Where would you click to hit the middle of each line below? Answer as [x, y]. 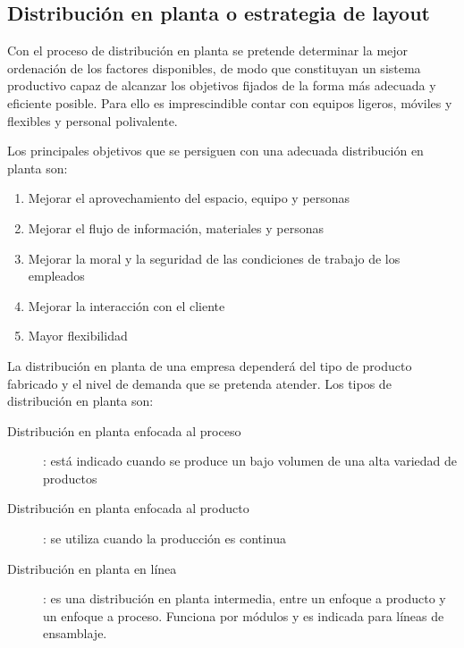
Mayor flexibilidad [78, 336]
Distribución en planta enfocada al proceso [124, 430]
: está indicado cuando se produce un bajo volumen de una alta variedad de [250, 461]
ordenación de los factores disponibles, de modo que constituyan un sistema [214, 67]
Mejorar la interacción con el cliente [127, 305]
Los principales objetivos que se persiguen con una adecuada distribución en [215, 151]
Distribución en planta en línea [92, 568]
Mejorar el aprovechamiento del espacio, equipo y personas [189, 198]
